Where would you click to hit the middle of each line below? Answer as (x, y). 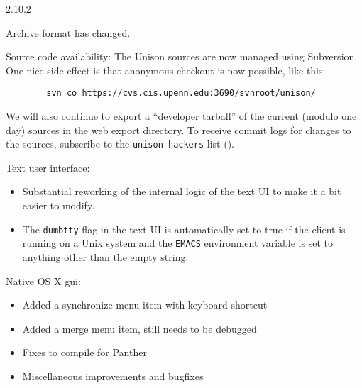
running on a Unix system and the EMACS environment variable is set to (177, 243)
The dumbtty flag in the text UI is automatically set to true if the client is (184, 229)
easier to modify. (59, 205)
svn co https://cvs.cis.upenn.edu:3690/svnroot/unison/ (181, 93)
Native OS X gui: (43, 281)
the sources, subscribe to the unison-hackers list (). (120, 144)
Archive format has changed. (68, 32)
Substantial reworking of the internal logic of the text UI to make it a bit (182, 191)
